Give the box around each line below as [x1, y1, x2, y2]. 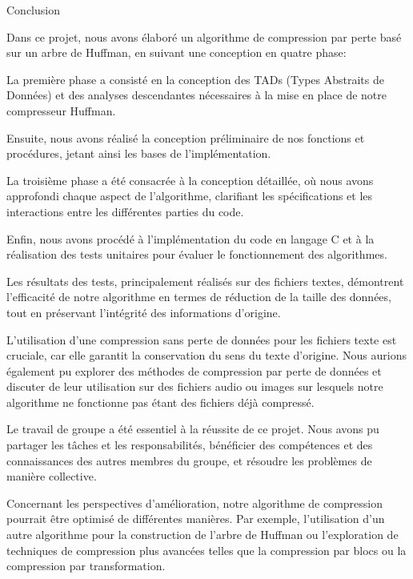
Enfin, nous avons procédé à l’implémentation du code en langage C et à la [6, 230, 375, 247]
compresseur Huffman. [6, 102, 116, 119]
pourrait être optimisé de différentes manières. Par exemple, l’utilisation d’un [6, 510, 385, 527]
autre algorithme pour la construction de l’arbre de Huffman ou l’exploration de [6, 526, 399, 543]
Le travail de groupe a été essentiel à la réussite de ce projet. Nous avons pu [6, 420, 379, 437]
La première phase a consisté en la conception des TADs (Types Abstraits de [6, 70, 384, 87]
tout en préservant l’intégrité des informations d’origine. [6, 304, 281, 320]
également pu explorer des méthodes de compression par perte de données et [6, 362, 382, 379]
